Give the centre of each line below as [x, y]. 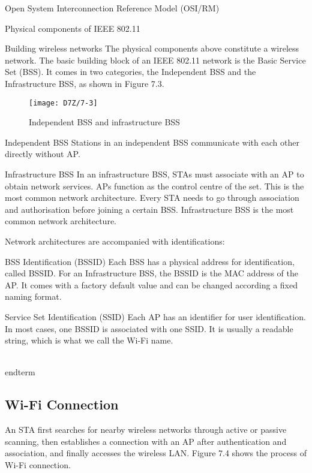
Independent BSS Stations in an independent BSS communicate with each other [152, 142]
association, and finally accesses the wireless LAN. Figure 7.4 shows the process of [156, 453]
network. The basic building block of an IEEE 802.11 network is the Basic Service [155, 60]
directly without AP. [43, 154]
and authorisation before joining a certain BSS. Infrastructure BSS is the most [149, 209]
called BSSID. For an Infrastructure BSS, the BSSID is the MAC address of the [151, 273]
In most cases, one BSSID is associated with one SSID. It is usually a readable [149, 328]
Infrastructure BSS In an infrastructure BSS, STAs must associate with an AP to [154, 174]
